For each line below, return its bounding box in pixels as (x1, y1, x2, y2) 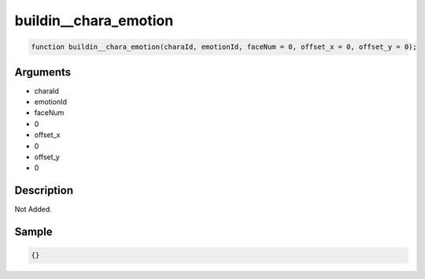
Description (14, 184, 74, 197)
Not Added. (14, 205, 53, 214)
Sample (14, 225, 53, 239)
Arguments (14, 65, 72, 79)
